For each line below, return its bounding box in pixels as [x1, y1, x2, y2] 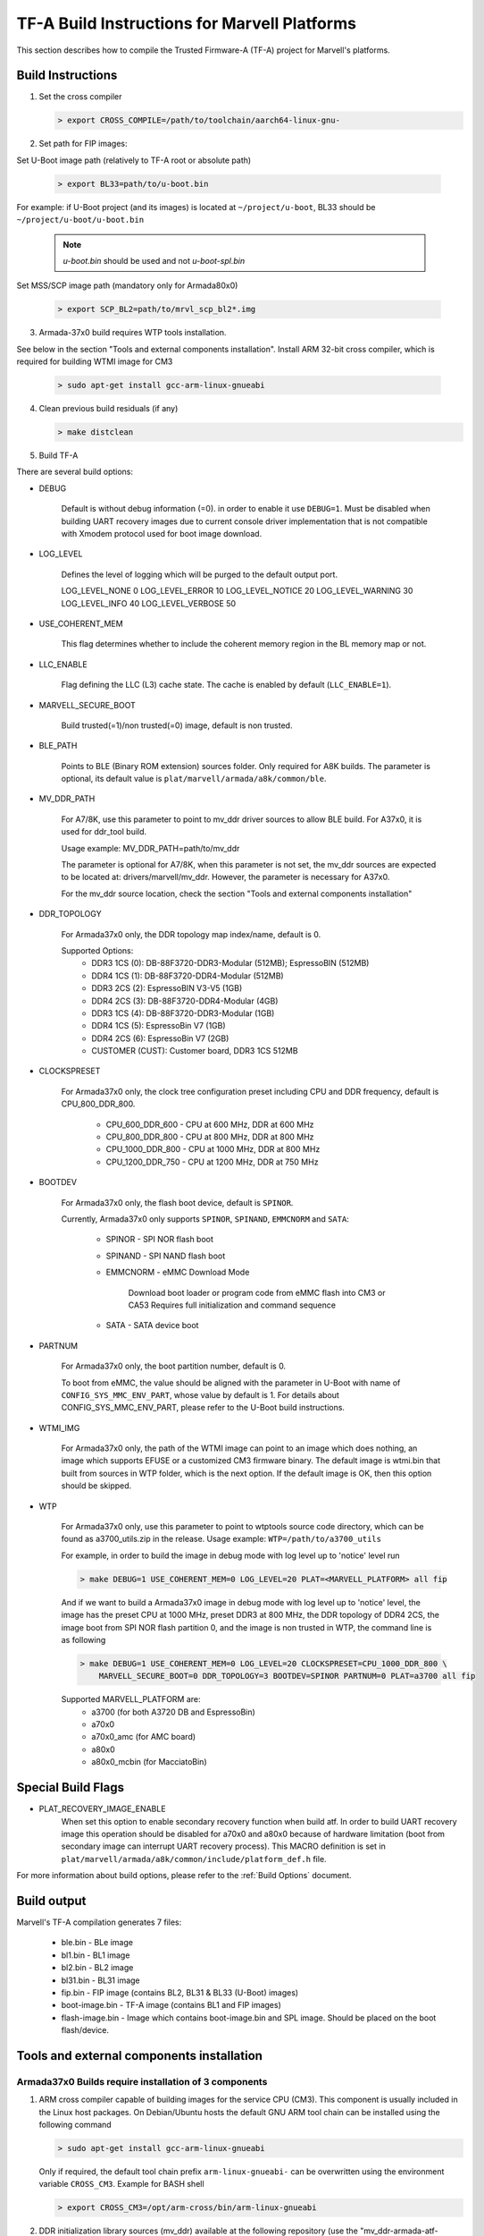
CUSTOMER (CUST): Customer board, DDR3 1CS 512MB [91, 1046, 298, 1056]
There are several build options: [16, 466, 134, 478]
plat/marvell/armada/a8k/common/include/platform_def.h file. [61, 1853, 327, 1864]
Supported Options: [61, 944, 134, 956]
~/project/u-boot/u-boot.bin [16, 215, 145, 225]
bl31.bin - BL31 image [61, 1975, 140, 1986]
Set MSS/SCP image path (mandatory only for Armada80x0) [16, 280, 238, 291]
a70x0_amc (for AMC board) [91, 1732, 196, 1742]
